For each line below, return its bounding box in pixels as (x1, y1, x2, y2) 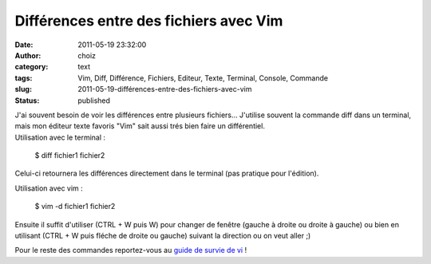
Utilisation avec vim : (14, 183, 83, 193)
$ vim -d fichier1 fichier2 (34, 202, 116, 211)
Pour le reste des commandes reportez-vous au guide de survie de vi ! (14, 246, 247, 255)
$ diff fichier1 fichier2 (34, 151, 105, 160)
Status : (14, 96, 40, 105)
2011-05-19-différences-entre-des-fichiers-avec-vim (77, 85, 252, 94)
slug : (14, 85, 32, 94)
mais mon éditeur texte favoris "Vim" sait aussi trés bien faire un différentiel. (14, 121, 265, 131)
